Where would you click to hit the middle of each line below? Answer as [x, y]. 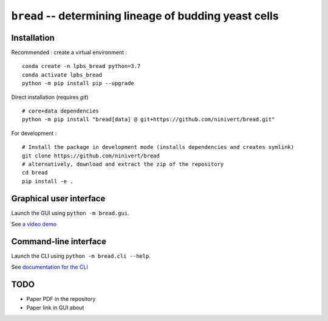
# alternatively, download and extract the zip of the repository [123, 164]
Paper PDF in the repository [61, 299]
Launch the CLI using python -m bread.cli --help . [81, 256]
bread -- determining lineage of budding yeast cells [145, 16]
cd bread [35, 173]
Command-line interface [59, 241]
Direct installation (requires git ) [50, 97]
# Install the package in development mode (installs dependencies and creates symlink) [158, 147]
